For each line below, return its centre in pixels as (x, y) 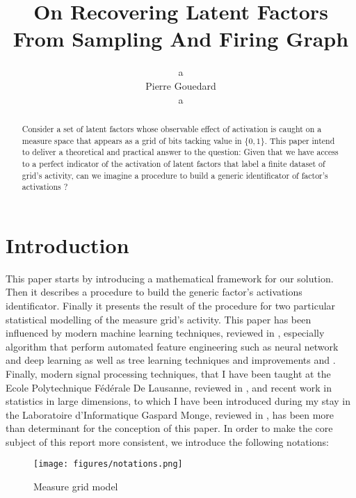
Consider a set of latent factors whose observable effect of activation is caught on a (172, 128)
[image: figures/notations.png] (108, 464)
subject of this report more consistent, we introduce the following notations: (167, 441)
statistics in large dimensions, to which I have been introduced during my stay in (178, 401)
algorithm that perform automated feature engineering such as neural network (172, 346)
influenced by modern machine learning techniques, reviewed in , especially (165, 333)
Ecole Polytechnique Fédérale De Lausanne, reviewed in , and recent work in (169, 387)
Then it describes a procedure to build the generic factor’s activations (154, 292)
